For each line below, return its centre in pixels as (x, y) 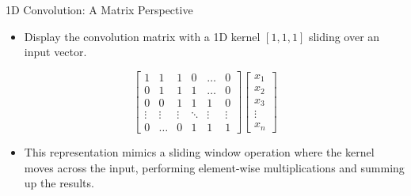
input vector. (55, 52)
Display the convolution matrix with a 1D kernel (142, 36)
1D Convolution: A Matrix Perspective (99, 9)
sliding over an (344, 36)
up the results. (59, 183)
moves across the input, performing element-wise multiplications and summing (214, 167)
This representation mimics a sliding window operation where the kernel (199, 151)
